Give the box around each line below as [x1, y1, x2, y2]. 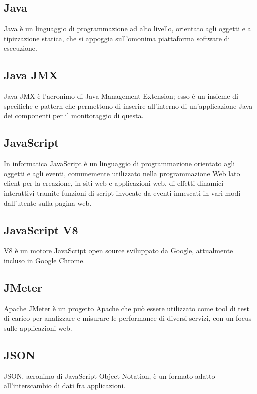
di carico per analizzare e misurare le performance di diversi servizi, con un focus [4, 313, 252, 323]
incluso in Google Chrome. [4, 255, 85, 265]
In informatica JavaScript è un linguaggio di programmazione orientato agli [4, 158, 235, 169]
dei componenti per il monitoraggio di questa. [4, 110, 144, 121]
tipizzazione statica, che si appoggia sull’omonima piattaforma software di [4, 33, 230, 43]
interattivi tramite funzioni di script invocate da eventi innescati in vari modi [4, 187, 241, 198]
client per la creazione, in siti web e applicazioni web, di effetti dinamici [4, 178, 224, 188]
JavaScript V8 [4, 222, 78, 237]
